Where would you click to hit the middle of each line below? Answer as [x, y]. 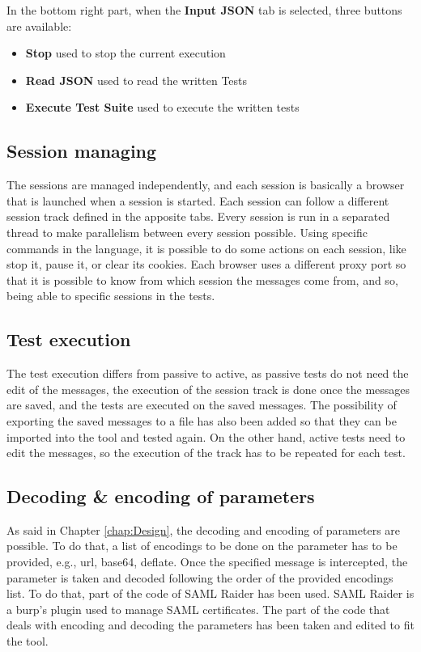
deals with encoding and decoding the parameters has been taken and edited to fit [210, 625]
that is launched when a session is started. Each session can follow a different [198, 200]
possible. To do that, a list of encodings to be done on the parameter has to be [202, 546]
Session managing [82, 151]
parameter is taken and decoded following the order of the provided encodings [200, 577]
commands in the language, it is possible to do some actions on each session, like [206, 248]
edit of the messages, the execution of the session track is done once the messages [208, 389]
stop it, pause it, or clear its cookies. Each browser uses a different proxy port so [206, 264]
